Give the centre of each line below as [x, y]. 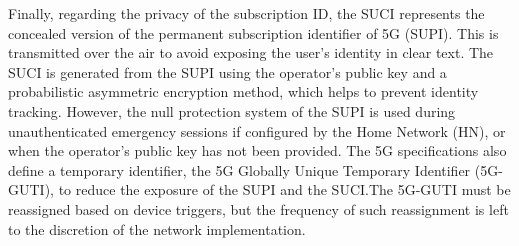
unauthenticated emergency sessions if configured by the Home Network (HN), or [257, 130]
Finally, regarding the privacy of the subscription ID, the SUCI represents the [246, 13]
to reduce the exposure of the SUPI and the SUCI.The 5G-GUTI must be [284, 189]
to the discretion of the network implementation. [157, 228]
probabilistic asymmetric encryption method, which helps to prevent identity [243, 91]
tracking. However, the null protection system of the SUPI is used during [232, 110]
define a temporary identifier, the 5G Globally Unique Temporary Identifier [239, 169]
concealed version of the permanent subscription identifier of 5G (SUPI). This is [253, 32]
